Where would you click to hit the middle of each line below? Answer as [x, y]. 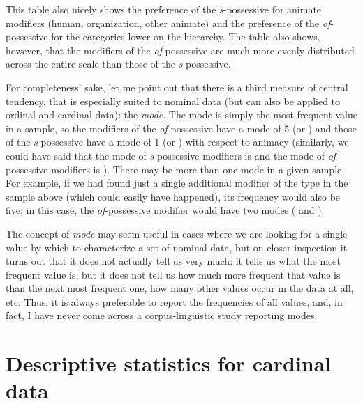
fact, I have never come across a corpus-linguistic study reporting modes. [162, 315]
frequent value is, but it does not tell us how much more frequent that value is [173, 274]
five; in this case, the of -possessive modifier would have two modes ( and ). [165, 210]
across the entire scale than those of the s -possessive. [118, 64]
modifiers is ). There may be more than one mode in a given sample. [198, 169]
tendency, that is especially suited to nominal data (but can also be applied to [173, 101]
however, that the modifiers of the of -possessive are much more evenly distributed [180, 50]
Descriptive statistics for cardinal [169, 363]
